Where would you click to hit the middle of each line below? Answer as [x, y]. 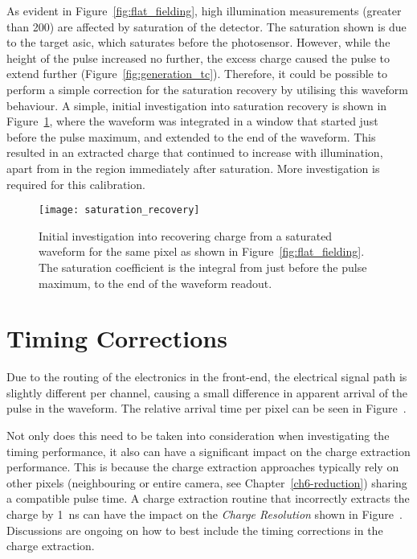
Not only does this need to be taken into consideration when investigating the [198, 436]
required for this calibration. [76, 184]
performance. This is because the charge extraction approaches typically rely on [203, 467]
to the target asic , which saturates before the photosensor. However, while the [198, 42]
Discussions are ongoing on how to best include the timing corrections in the [195, 530]
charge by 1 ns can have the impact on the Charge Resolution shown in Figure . [204, 514]
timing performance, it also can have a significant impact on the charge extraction [208, 451]
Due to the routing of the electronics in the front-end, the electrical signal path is [207, 377]
